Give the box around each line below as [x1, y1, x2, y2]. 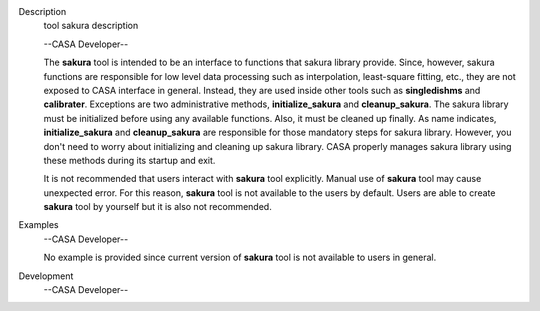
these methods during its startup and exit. [43, 154, 216, 166]
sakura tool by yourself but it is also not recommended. [43, 201, 272, 213]
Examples [18, 219, 59, 231]
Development [18, 270, 74, 282]
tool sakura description [43, 20, 139, 32]
